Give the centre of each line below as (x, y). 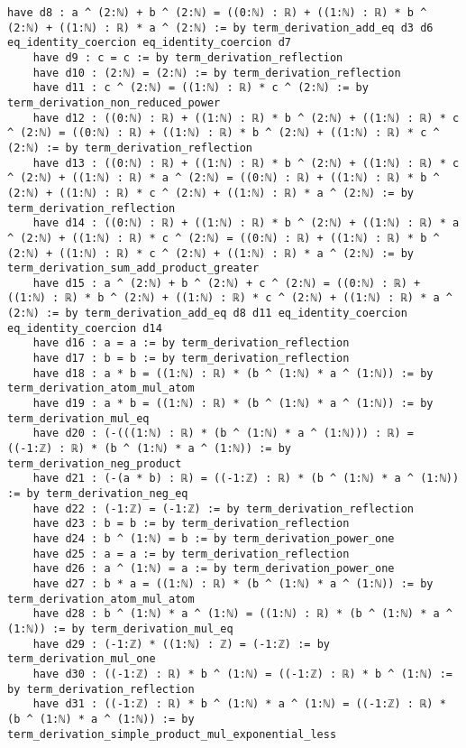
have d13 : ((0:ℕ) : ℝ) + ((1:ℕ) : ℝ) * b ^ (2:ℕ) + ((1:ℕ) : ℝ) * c (246, 163)
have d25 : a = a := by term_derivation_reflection (191, 554)
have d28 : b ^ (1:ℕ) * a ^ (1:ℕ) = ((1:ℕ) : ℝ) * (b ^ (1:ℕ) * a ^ (242, 614)
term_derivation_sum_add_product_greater (133, 268)
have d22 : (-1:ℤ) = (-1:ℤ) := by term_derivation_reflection (224, 508)
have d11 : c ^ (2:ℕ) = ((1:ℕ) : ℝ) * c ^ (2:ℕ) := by (201, 88)
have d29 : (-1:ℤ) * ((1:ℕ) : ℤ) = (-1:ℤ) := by (181, 644)
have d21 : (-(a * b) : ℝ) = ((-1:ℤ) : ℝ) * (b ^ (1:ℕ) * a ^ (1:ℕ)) (246, 479)
